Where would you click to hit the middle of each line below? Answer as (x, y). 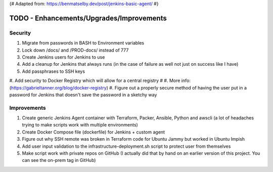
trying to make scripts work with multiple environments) (80, 125)
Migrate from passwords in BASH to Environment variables (83, 43)
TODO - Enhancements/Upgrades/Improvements (88, 18)
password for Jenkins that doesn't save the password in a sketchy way (83, 95)
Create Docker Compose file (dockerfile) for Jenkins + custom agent (94, 132)
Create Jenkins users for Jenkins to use (63, 57)
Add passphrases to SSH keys (54, 71)
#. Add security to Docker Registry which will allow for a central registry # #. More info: (100, 80)
